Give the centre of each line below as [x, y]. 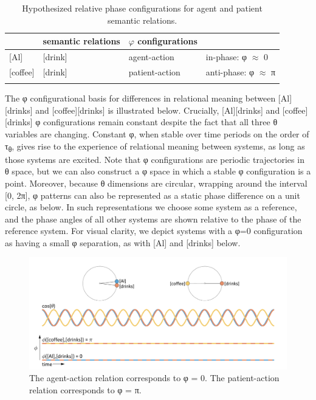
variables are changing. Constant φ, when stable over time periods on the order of [157, 134]
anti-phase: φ [230, 71]
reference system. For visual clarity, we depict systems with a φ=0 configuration [154, 231]
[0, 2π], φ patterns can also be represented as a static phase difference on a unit [153, 195]
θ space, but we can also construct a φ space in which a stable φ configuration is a [158, 171]
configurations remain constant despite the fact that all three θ [160, 122]
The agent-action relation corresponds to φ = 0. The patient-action [154, 378]
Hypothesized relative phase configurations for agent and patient [142, 8]
